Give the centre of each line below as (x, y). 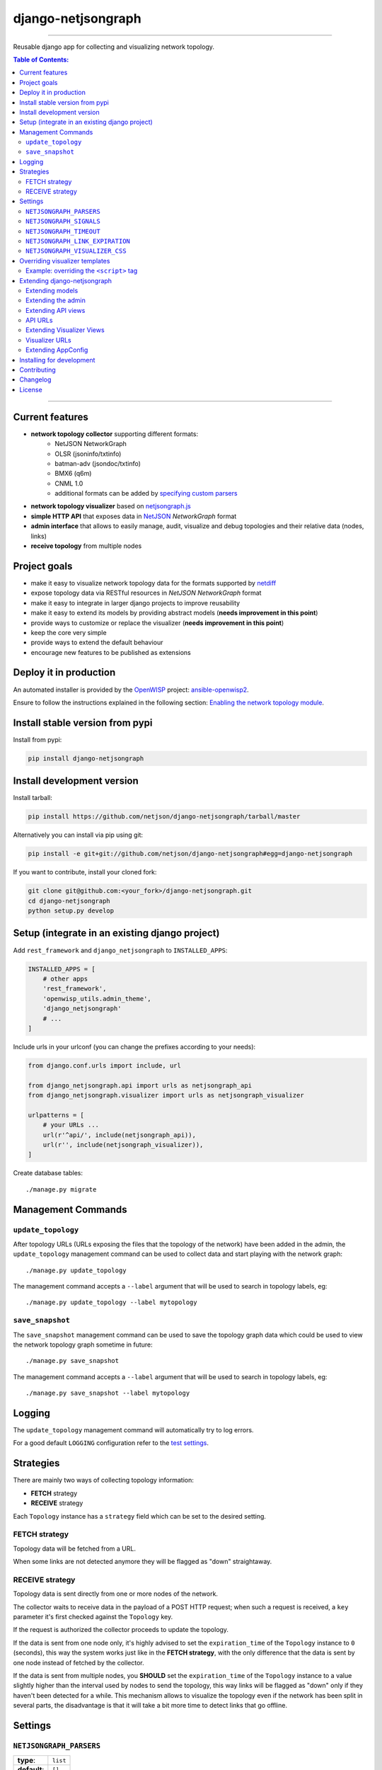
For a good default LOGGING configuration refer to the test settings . (111, 1443)
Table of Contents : (41, 59)
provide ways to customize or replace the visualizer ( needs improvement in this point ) (157, 622)
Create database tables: (48, 1173)
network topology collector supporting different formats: (114, 434)
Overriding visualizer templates (65, 261)
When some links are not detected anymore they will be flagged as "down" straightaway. (143, 1562)
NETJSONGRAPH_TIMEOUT (63, 231)
